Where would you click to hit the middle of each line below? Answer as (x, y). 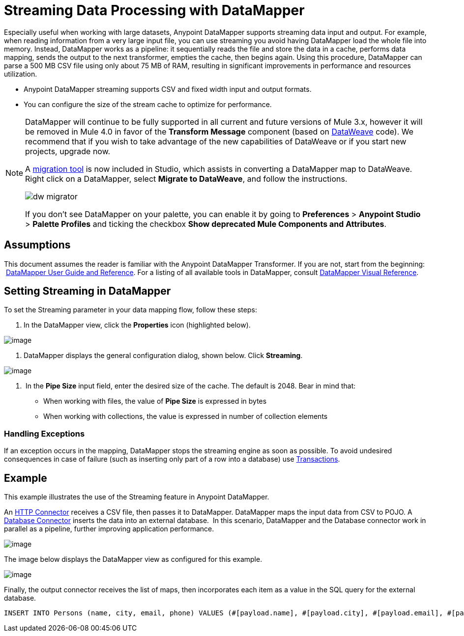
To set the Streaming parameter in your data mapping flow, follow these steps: (130, 310)
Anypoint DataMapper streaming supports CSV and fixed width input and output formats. (168, 89)
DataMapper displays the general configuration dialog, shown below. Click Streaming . (163, 356)
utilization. (21, 74)
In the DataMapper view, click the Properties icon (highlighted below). (137, 325)
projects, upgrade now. (68, 151)
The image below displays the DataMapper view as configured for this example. (133, 559)
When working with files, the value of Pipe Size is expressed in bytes (155, 401)
